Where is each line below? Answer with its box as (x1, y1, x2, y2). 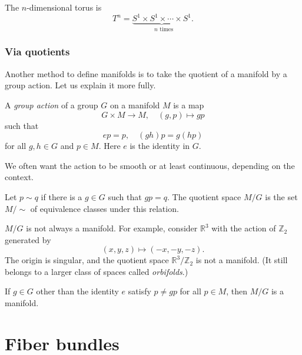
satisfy (128, 285, 151, 297)
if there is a (41, 190, 82, 203)
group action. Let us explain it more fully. (5, 79, 156, 91)
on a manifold (109, 98, 160, 111)
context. (5, 171, 34, 183)
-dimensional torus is (26, 1, 102, 13)
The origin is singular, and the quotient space (5, 254, 169, 266)
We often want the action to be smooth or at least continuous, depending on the (5, 159, 295, 171)
